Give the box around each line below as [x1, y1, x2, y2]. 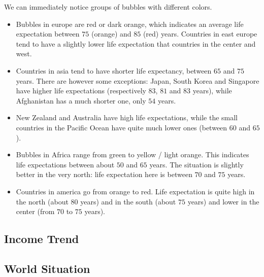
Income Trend [4, 231, 79, 247]
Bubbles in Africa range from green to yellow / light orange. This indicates [16, 149, 249, 160]
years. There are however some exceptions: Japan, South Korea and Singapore [16, 75, 259, 86]
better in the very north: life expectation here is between [16, 169, 192, 180]
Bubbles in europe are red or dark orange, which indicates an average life [16, 18, 244, 29]
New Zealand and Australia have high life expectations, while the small [16, 112, 238, 123]
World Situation [4, 260, 90, 276]
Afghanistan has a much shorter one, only [16, 95, 146, 106]
